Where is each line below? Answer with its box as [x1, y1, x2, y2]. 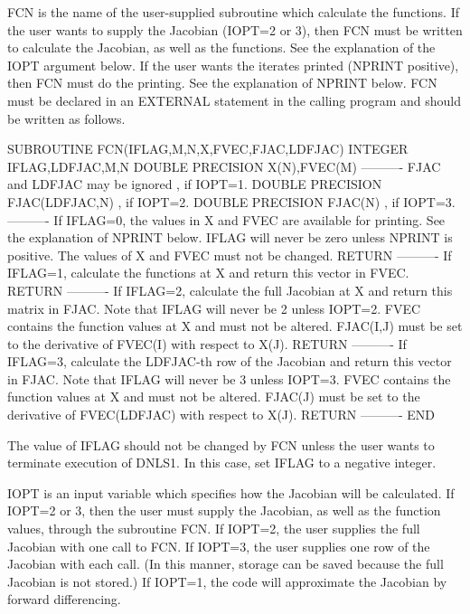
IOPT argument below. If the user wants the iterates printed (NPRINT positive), [7, 55, 459, 74]
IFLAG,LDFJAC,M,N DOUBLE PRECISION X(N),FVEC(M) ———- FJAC [7, 156, 441, 175]
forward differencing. [7, 590, 121, 609]
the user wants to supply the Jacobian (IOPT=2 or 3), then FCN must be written [7, 20, 463, 39]
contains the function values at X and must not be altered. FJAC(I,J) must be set [7, 316, 463, 335]
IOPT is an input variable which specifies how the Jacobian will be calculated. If [7, 483, 455, 502]
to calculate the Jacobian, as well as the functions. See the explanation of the [7, 38, 436, 57]
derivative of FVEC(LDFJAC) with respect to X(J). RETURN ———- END [7, 405, 436, 424]
